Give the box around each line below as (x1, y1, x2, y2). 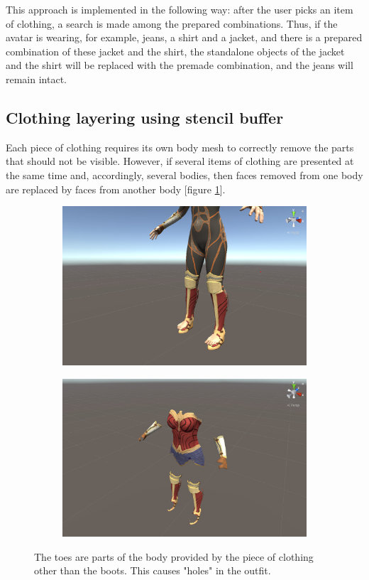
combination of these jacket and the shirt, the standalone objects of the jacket (6, 43, 345, 58)
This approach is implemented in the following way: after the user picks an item (6, 2, 353, 16)
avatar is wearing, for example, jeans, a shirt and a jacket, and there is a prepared (6, 30, 363, 45)
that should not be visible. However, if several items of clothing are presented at (6, 154, 354, 168)
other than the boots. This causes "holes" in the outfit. (34, 563, 271, 578)
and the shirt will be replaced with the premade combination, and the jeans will (6, 58, 353, 72)
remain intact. (6, 71, 67, 86)
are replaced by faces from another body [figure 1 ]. (6, 181, 226, 196)
